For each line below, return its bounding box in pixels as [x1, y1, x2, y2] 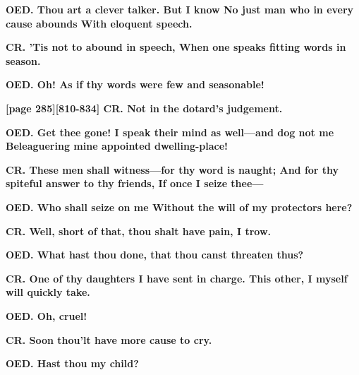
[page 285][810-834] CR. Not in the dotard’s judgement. [6, 100, 283, 115]
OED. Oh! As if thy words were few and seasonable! [6, 77, 264, 92]
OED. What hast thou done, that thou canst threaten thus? [6, 247, 304, 262]
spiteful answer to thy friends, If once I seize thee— [6, 176, 264, 191]
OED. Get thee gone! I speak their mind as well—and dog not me [6, 124, 334, 139]
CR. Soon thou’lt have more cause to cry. [6, 332, 212, 347]
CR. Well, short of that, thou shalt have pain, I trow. [6, 223, 271, 238]
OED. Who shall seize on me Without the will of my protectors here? [6, 199, 353, 214]
